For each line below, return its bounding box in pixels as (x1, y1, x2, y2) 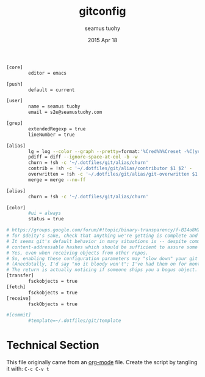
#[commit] (6, 312, 32, 318)
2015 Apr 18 (87, 36, 118, 43)
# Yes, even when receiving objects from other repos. (6, 250, 149, 256)
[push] (6, 81, 23, 87)
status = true (28, 216, 64, 222)
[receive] (6, 295, 32, 301)
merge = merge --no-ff (28, 176, 86, 183)
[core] (6, 64, 23, 70)
